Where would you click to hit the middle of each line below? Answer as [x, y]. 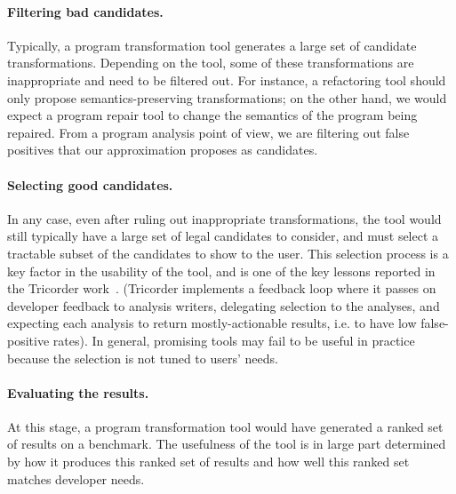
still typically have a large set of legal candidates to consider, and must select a [223, 236]
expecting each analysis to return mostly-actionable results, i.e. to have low [212, 323]
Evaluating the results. [78, 392]
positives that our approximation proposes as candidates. [163, 150]
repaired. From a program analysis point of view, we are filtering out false [208, 132]
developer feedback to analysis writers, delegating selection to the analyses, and [224, 305]
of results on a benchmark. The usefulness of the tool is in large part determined [227, 444]
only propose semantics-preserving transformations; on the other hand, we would [227, 97]
